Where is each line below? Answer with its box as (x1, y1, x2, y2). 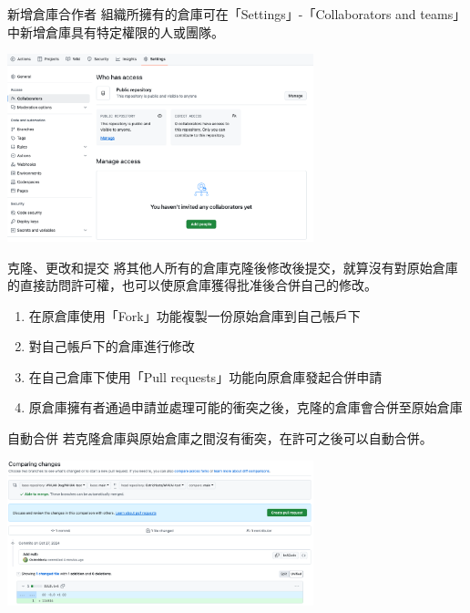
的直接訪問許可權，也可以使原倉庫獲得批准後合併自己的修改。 (7, 275, 377, 295)
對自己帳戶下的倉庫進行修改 (28, 337, 195, 356)
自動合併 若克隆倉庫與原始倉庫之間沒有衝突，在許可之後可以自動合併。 (7, 429, 433, 448)
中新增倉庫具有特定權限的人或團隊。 (7, 22, 224, 41)
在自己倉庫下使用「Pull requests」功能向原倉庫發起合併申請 (28, 367, 383, 386)
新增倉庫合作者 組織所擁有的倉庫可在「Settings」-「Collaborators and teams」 (7, 5, 466, 23)
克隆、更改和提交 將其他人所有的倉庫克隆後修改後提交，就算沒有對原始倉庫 (7, 257, 458, 276)
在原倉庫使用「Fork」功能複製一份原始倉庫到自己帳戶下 (28, 306, 361, 325)
